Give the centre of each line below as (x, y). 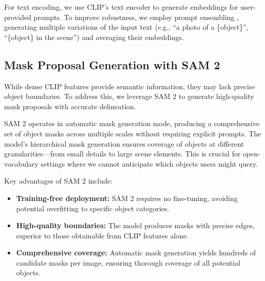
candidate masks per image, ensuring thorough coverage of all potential (128, 262)
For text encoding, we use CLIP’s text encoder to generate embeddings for (121, 7)
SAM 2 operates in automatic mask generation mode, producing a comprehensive (132, 123)
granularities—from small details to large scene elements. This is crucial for (123, 154)
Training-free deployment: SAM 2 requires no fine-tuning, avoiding (127, 198)
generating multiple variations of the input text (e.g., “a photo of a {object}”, (126, 27)
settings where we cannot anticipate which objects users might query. (149, 163)
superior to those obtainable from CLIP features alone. (102, 235)
